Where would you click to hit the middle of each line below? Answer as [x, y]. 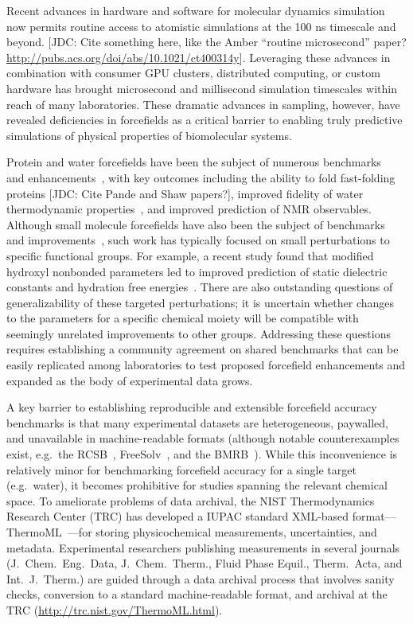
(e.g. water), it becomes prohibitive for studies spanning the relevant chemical [197, 485]
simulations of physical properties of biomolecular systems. [149, 135]
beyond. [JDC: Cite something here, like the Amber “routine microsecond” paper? [206, 42]
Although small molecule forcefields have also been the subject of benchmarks [196, 224]
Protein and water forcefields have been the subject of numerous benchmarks [194, 162]
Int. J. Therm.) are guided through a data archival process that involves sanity [201, 578]
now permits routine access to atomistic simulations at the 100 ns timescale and [201, 26]
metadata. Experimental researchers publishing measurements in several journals [203, 547]
